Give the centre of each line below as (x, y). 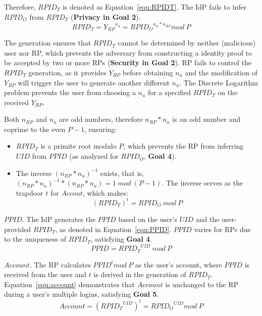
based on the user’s (148, 219)
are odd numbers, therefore (101, 119)
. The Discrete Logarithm (219, 82)
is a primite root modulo (78, 146)
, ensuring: (101, 129)
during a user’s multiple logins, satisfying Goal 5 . (82, 294)
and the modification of (221, 72)
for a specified (169, 92)
